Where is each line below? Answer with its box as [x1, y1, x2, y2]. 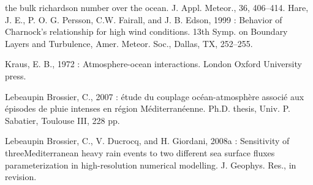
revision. [5, 170, 37, 183]
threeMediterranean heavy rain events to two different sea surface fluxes [5, 146, 275, 159]
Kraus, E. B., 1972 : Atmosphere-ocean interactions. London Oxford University [5, 57, 302, 70]
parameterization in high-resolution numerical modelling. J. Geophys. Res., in [5, 158, 296, 171]
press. [5, 69, 26, 82]
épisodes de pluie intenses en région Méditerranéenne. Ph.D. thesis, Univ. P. [5, 102, 290, 115]
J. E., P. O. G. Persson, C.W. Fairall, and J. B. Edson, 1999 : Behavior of [5, 13, 282, 26]
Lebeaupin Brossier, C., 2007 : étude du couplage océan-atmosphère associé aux [5, 90, 304, 103]
